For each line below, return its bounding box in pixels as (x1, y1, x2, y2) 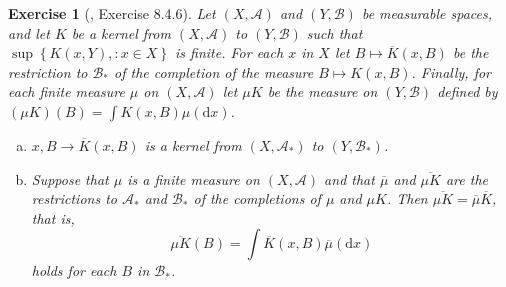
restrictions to (31, 188, 117, 209)
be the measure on (267, 81, 378, 102)
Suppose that (31, 168, 109, 189)
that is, (31, 207, 75, 228)
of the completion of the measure (114, 61, 314, 82)
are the (445, 168, 488, 189)
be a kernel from (71, 22, 171, 43)
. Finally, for (411, 61, 492, 82)
